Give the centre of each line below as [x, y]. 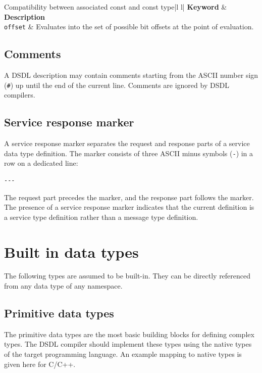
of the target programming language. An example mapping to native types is [123, 354]
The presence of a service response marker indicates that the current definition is [129, 207]
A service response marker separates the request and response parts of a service [127, 143]
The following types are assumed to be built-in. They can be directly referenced [127, 276]
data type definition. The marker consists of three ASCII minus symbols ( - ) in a [129, 153]
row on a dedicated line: [41, 163]
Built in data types [71, 251]
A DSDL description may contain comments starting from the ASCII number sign [131, 75]
